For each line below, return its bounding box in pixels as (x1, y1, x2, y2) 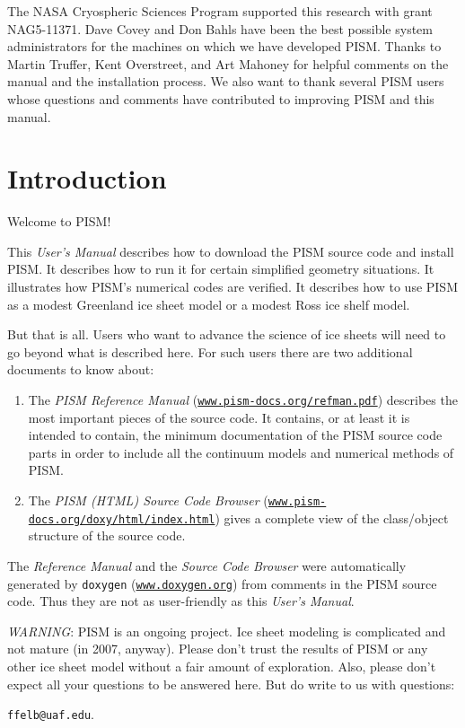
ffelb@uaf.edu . (7, 705, 94, 724)
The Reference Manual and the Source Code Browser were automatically (7, 556, 407, 575)
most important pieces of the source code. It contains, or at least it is (28, 408, 410, 426)
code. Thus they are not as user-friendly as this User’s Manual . (7, 592, 355, 610)
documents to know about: (7, 360, 154, 379)
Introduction (7, 160, 167, 197)
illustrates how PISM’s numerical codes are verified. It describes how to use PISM (7, 277, 458, 296)
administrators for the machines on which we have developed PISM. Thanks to (7, 37, 442, 56)
